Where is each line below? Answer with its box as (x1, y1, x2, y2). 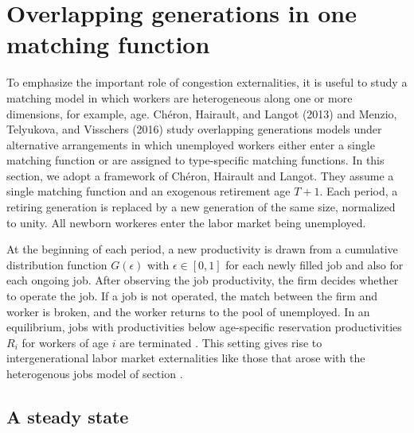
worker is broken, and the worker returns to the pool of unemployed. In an (6, 303, 370, 319)
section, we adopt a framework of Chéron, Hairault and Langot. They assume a (6, 167, 394, 184)
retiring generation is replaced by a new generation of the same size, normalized (6, 199, 396, 215)
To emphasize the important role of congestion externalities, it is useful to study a (6, 74, 408, 91)
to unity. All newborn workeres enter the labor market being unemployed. (6, 214, 366, 230)
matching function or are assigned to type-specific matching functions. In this (6, 152, 385, 168)
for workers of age (21, 334, 109, 350)
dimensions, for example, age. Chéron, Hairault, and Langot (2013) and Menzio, (6, 105, 397, 122)
